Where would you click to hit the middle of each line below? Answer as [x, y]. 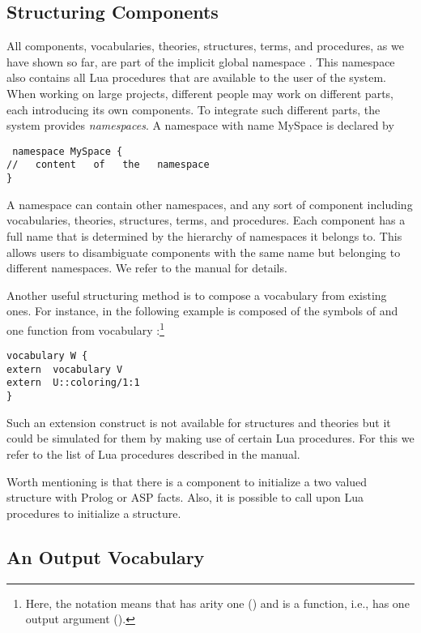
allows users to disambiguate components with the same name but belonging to [204, 252]
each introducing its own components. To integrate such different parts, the [193, 109]
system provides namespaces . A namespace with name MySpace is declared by [200, 125]
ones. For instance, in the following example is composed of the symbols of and [202, 311]
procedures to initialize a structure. [94, 513]
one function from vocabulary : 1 [85, 328]
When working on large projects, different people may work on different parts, [200, 93]
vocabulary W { [47, 356]
